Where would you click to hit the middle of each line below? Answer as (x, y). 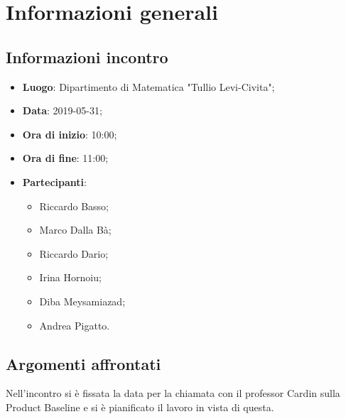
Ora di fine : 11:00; (65, 158)
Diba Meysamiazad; (82, 301)
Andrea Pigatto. (75, 325)
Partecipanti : (54, 181)
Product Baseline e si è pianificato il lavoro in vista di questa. (140, 407)
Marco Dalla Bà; (75, 230)
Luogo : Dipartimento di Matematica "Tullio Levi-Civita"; (148, 86)
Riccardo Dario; (74, 253)
